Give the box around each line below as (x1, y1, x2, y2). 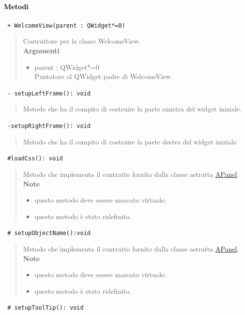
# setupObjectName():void (7, 230, 91, 237)
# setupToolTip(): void (7, 304, 84, 312)
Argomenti (23, 46, 60, 56)
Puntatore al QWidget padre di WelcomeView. (34, 71, 173, 81)
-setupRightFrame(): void (7, 123, 91, 130)
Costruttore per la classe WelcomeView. (23, 36, 141, 46)
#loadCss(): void (7, 155, 63, 162)
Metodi (4, 1, 29, 11)
